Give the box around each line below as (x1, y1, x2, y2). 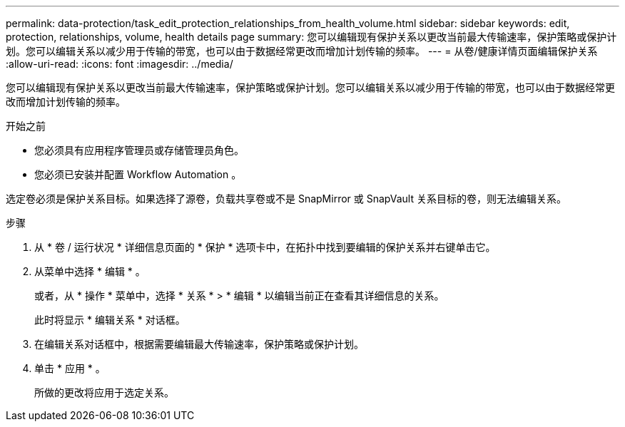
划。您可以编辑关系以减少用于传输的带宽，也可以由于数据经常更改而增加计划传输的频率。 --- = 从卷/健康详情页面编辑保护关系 (6, 45, 598, 57)
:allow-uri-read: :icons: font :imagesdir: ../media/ (6, 58, 233, 70)
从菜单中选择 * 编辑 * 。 (34, 265, 146, 277)
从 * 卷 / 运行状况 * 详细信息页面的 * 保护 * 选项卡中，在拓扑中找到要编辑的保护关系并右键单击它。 (34, 241, 496, 253)
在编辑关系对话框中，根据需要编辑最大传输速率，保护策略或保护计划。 (34, 338, 364, 350)
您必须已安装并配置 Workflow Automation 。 (34, 168, 242, 180)
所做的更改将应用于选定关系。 (34, 386, 174, 398)
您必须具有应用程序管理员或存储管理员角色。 (34, 144, 244, 156)
